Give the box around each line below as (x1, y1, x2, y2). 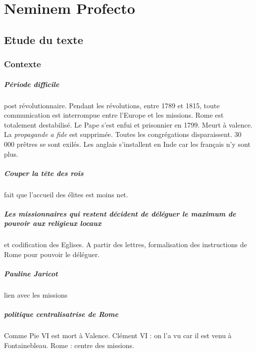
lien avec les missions (4, 290, 68, 300)
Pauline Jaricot (4, 268, 58, 279)
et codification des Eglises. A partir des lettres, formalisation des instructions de (4, 239, 247, 250)
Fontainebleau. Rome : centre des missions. (4, 340, 134, 350)
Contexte (4, 58, 41, 70)
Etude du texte (4, 32, 83, 47)
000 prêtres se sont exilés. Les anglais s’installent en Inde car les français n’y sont (4, 138, 251, 149)
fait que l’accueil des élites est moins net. (4, 189, 128, 199)
